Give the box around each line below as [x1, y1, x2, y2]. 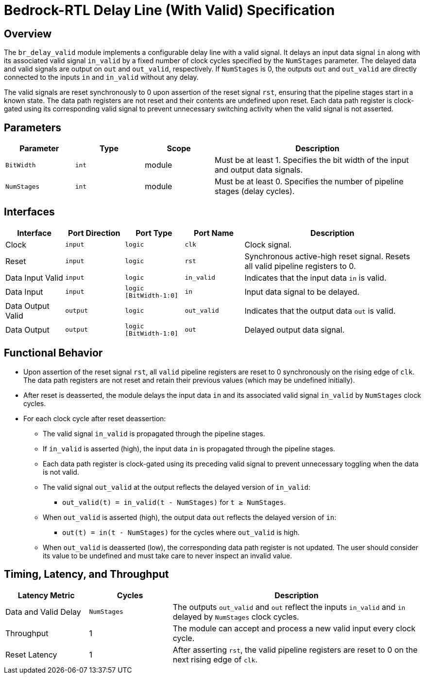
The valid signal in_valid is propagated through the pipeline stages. [43, 429, 265, 438]
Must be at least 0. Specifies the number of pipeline [214, 177, 404, 187]
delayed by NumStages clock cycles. [172, 611, 299, 622]
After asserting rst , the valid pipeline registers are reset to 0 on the [172, 644, 418, 655]
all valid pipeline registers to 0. [244, 261, 356, 271]
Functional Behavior [4, 347, 103, 359]
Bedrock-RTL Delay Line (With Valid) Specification [4, 2, 335, 18]
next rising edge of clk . [172, 654, 257, 664]
